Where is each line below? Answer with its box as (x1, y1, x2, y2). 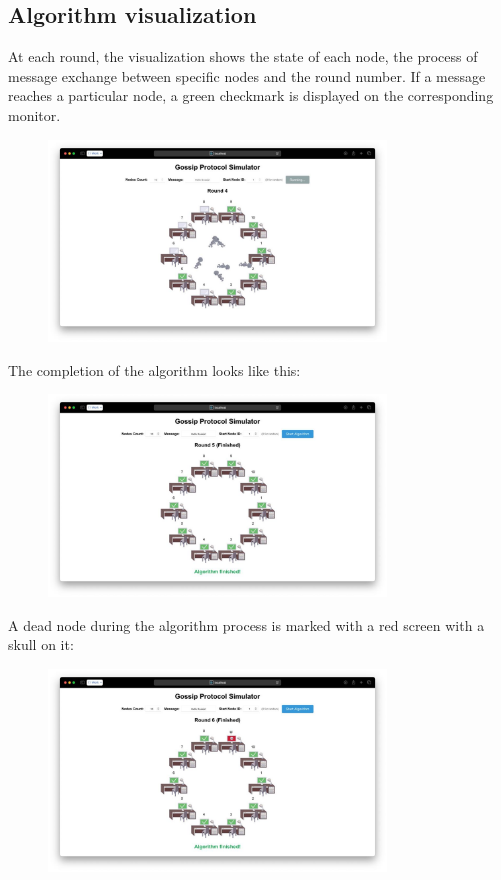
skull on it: (8, 634, 74, 655)
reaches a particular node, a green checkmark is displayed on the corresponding (8, 85, 494, 106)
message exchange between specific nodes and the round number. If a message (8, 65, 486, 86)
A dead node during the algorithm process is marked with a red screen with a (8, 614, 485, 635)
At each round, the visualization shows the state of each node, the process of (8, 46, 478, 67)
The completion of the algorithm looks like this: (8, 359, 301, 380)
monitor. (8, 104, 61, 125)
